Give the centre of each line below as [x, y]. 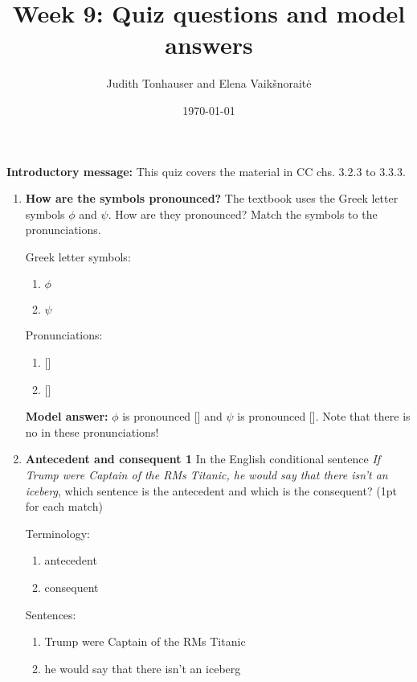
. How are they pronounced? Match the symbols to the [243, 214]
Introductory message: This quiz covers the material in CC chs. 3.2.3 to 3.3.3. [206, 171]
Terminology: [57, 533]
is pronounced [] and [172, 416]
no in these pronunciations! [92, 431]
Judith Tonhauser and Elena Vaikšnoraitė [209, 83]
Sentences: [51, 614]
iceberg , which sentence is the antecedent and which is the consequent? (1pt [211, 490]
